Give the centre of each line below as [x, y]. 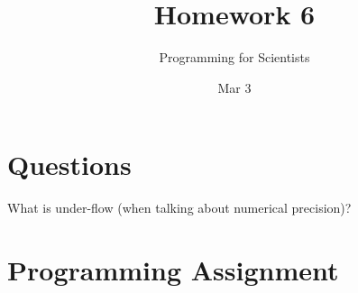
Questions [69, 165]
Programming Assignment [173, 270]
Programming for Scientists [234, 57]
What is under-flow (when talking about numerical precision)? [179, 208]
